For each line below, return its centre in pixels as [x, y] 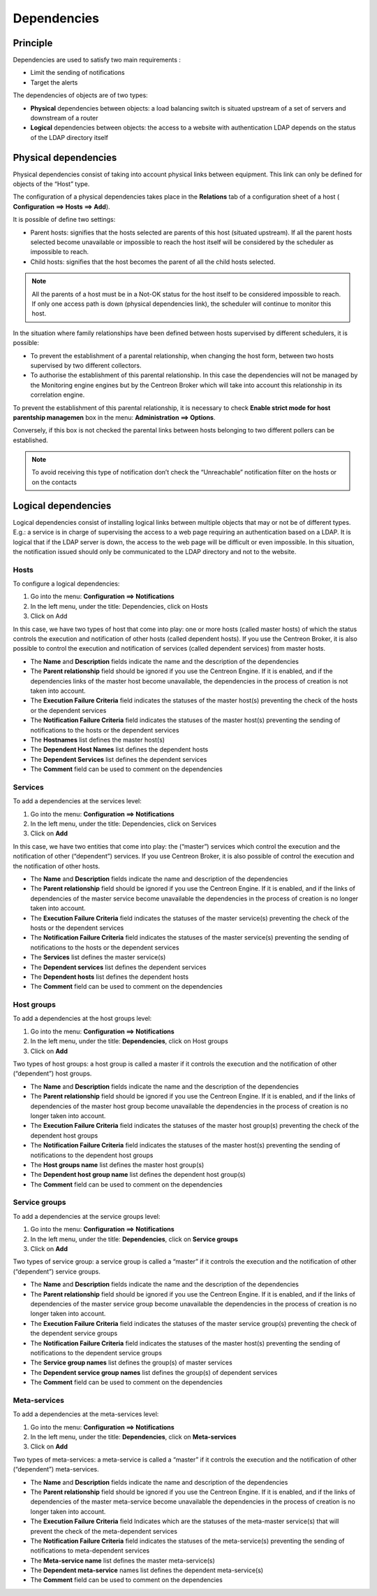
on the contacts [54, 482]
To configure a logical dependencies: [66, 584]
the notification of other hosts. [57, 866]
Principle [33, 43]
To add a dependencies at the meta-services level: [86, 1414]
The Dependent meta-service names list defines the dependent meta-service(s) [147, 1570]
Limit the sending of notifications [77, 73]
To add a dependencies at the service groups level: [87, 1216]
